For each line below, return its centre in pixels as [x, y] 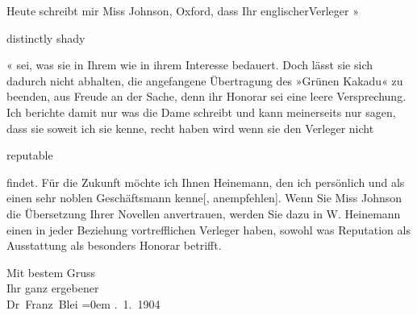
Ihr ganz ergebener [53, 288]
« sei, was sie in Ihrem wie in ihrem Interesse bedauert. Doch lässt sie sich [190, 65]
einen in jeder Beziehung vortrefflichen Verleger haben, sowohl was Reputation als [208, 229]
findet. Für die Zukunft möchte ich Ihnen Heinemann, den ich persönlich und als [206, 182]
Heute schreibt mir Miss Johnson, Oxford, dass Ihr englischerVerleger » [183, 10]
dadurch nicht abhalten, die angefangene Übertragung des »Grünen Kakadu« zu [205, 80]
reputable [30, 155]
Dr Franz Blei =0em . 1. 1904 [83, 303]
